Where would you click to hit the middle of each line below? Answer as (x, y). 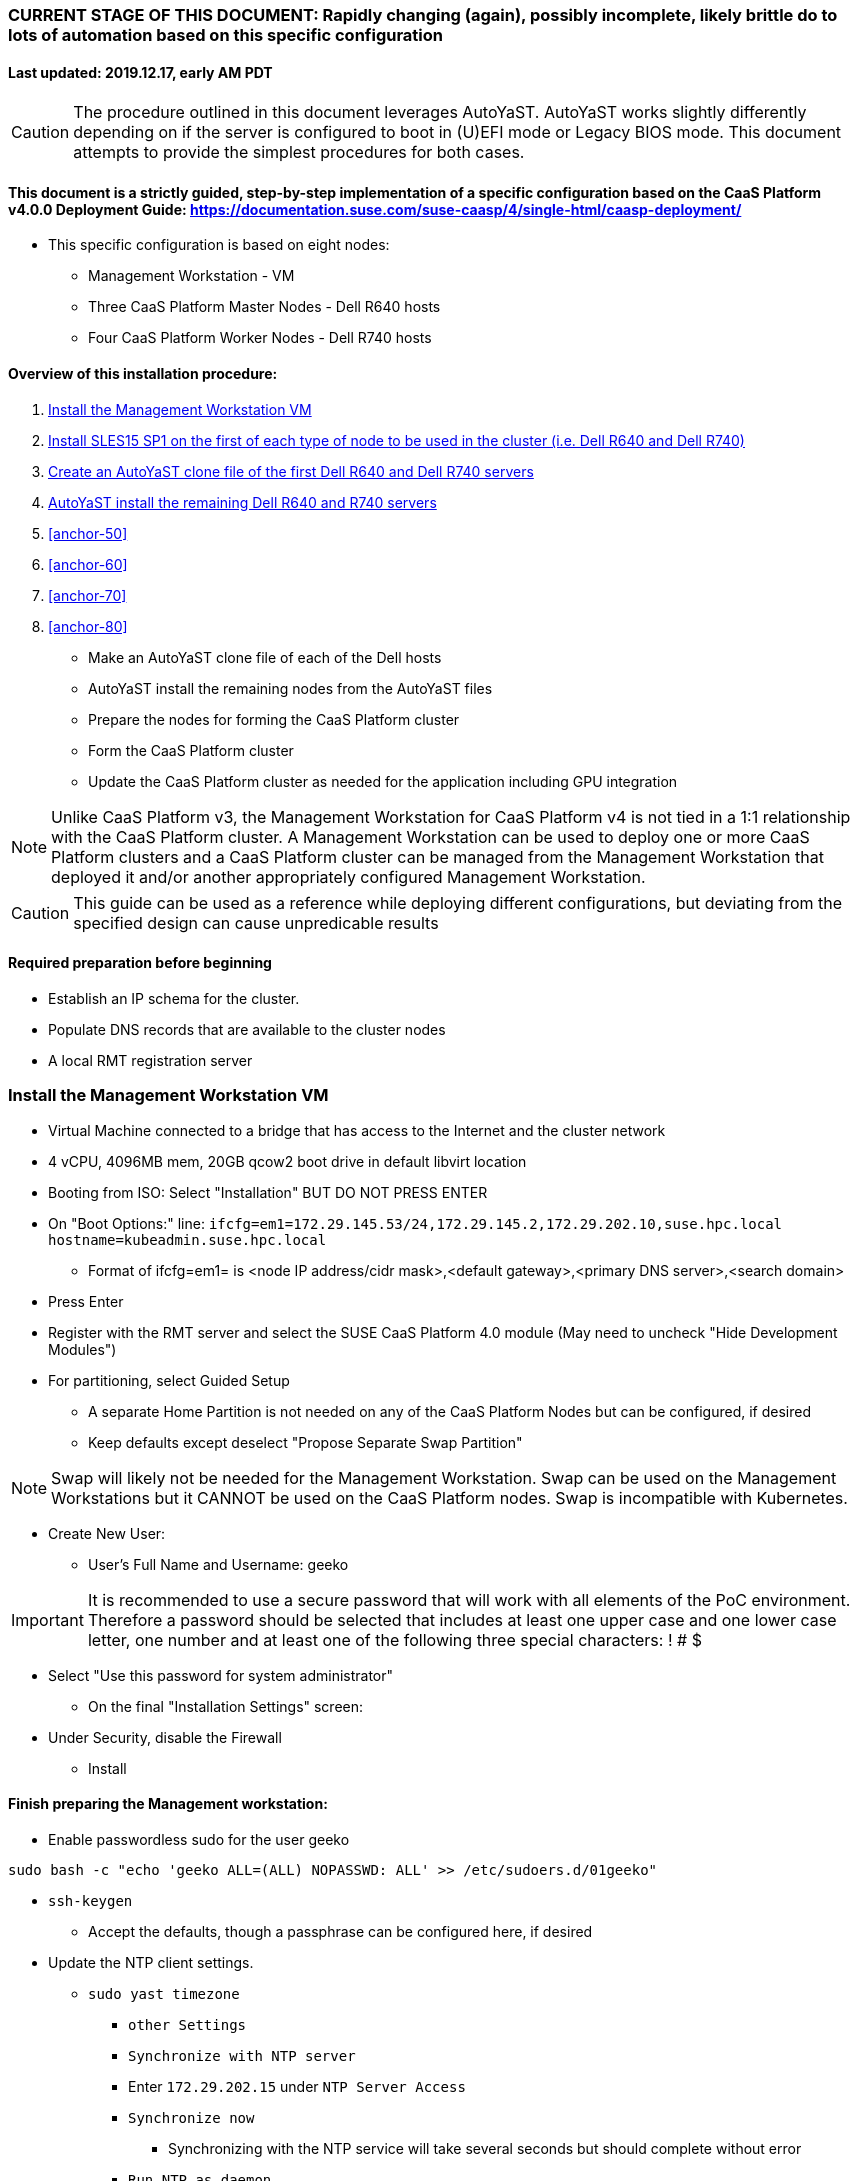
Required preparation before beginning (140, 963)
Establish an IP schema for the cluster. (174, 998)
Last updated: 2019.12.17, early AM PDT (140, 72)
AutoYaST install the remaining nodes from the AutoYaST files (290, 688)
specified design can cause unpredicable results (256, 922)
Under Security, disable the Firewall (165, 1737)
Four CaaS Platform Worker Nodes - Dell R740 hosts (260, 338)
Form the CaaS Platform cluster (191, 750)
